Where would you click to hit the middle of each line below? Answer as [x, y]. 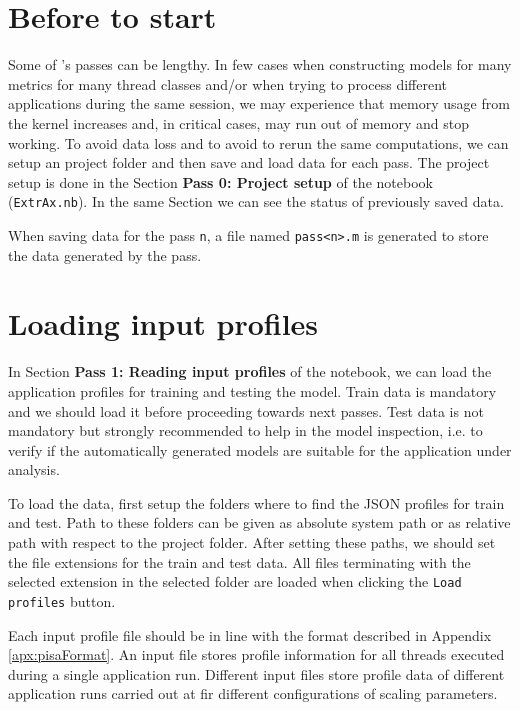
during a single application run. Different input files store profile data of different [256, 673]
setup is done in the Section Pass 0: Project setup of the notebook [220, 181]
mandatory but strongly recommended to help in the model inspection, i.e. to [245, 430]
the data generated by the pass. [105, 254]
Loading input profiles [163, 323]
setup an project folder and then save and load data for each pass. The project [249, 162]
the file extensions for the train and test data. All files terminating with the [239, 561]
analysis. [34, 469]
